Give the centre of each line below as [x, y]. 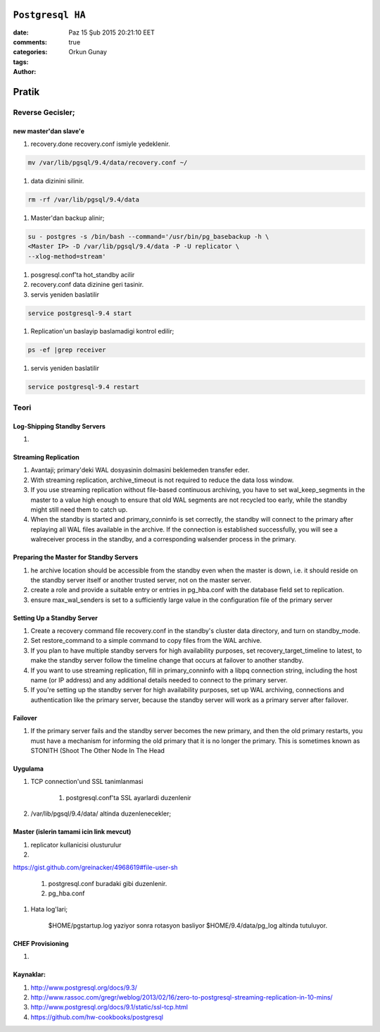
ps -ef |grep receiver [67, 350]
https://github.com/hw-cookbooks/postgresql [97, 1017]
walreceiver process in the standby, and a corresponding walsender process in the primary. [164, 539]
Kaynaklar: [29, 975]
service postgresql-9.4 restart [84, 387]
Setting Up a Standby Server [56, 618]
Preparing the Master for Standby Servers [76, 558]
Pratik [26, 92]
